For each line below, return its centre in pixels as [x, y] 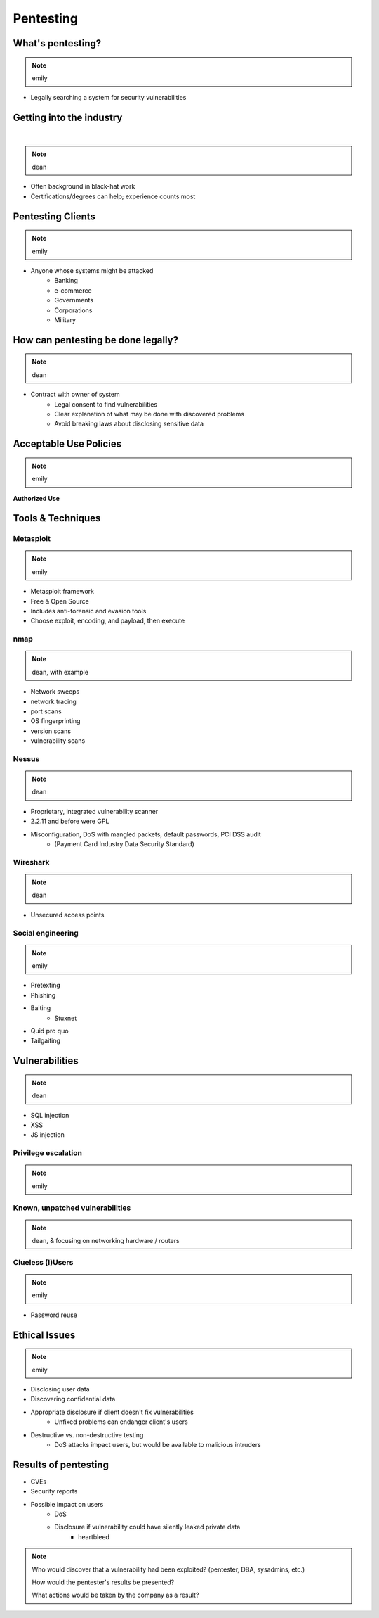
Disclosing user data [60, 1389]
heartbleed [94, 1536]
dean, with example [60, 672]
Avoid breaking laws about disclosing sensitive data [129, 424]
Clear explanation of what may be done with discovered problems [149, 414]
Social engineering [46, 933]
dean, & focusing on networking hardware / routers [106, 1241]
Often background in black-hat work [83, 186]
